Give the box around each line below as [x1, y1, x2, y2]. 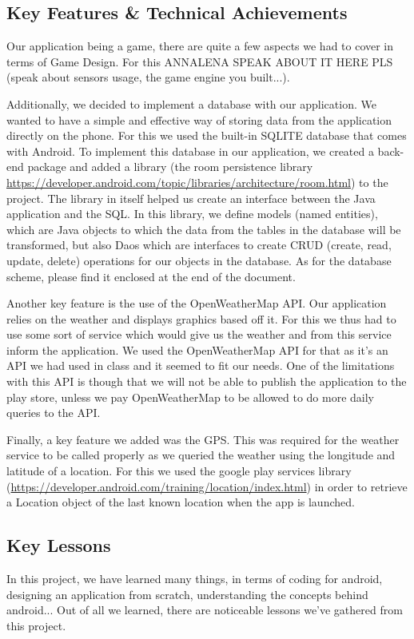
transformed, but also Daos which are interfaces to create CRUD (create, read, [6, 236, 392, 253]
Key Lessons [6, 533, 111, 558]
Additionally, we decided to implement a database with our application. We [6, 95, 376, 112]
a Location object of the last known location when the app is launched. [6, 494, 355, 510]
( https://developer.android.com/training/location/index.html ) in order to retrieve [6, 478, 408, 494]
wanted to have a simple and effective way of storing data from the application [6, 111, 392, 128]
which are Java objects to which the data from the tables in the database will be [6, 220, 401, 237]
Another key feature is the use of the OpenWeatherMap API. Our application [6, 295, 387, 312]
